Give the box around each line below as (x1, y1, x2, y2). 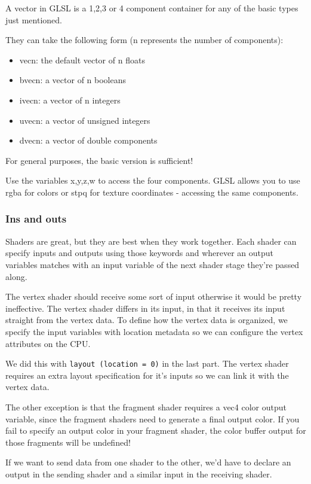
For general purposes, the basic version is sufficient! (5, 154, 193, 166)
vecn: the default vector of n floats (19, 53, 145, 66)
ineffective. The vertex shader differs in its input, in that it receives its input (5, 302, 285, 314)
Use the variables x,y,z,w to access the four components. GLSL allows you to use (5, 174, 300, 187)
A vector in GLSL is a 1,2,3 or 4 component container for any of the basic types (5, 2, 298, 14)
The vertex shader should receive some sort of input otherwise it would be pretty (5, 290, 302, 303)
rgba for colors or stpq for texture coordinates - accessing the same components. (5, 185, 298, 198)
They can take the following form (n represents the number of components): (5, 34, 284, 46)
